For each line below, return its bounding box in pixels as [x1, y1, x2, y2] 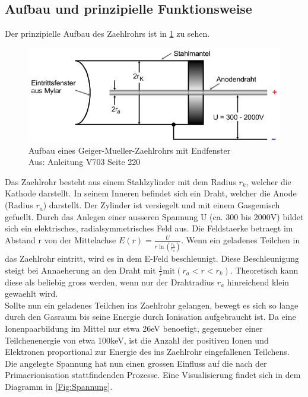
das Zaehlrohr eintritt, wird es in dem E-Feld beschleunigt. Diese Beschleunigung [5, 252, 299, 265]
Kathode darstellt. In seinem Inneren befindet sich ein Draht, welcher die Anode [5, 187, 297, 199]
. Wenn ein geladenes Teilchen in [181, 233, 300, 246]
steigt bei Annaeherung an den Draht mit [5, 263, 156, 276]
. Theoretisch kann [230, 263, 299, 276]
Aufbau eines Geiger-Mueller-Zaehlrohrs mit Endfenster [28, 144, 231, 156]
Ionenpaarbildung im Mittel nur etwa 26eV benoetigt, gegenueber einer [5, 322, 263, 334]
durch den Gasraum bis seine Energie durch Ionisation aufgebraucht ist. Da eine [5, 310, 296, 323]
